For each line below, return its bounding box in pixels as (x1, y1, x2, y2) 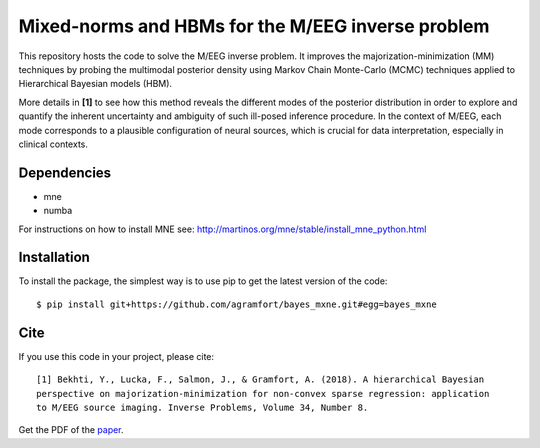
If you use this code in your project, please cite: (18, 350, 215, 362)
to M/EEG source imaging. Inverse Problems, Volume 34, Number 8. (36, 401, 369, 413)
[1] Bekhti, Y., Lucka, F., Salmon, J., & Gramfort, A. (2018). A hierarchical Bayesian (36, 374, 485, 385)
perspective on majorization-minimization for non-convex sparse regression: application (36, 388, 490, 399)
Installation (18, 249, 90, 266)
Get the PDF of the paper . (18, 424, 124, 436)
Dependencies (18, 164, 112, 181)
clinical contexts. (18, 138, 89, 150)
